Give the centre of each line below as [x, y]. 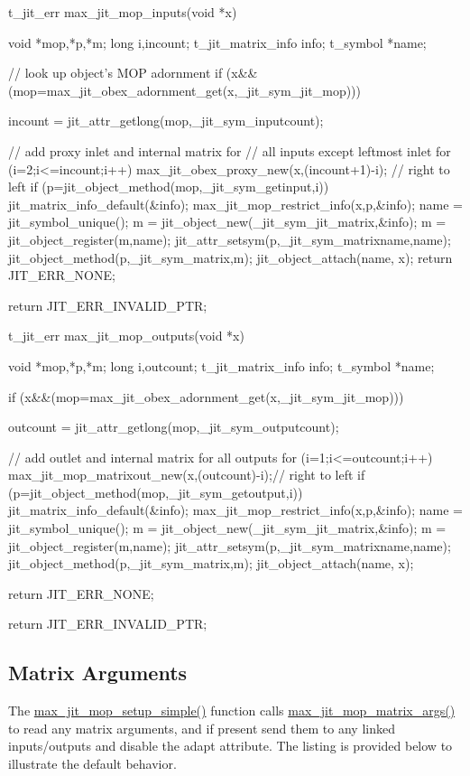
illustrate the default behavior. [92, 764]
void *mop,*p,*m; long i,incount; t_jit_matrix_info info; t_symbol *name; [217, 42]
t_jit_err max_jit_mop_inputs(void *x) [123, 12]
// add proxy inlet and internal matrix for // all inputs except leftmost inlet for [230, 150]
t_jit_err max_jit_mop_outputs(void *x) [126, 336]
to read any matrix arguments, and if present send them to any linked [202, 728]
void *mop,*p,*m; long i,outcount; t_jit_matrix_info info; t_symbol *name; [221, 365]
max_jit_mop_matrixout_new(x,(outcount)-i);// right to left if [187, 475]
